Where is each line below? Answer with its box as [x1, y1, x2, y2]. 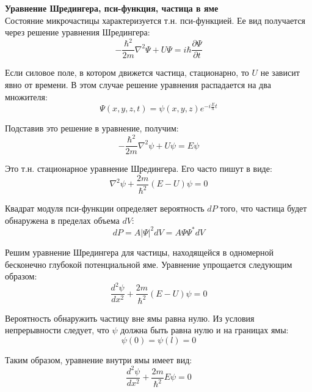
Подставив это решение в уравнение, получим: [5, 122, 179, 135]
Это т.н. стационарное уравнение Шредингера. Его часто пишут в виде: [5, 162, 272, 175]
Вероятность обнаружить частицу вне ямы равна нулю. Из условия [5, 311, 255, 324]
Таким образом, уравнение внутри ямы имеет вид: [5, 353, 192, 366]
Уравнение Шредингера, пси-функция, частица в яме [5, 2, 219, 14]
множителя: [5, 90, 48, 103]
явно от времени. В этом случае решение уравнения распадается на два [5, 78, 271, 91]
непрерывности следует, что [5, 324, 109, 336]
